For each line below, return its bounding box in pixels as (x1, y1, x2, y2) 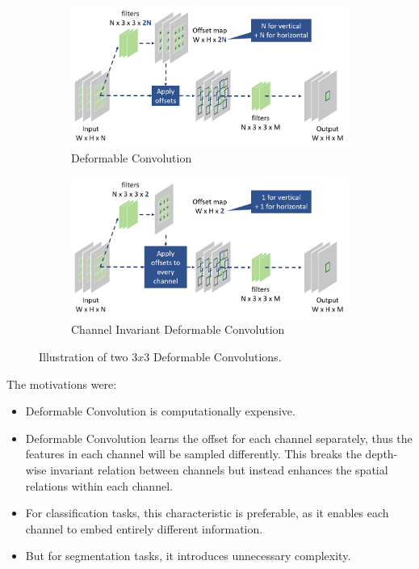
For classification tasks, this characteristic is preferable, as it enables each (25, 504, 389, 521)
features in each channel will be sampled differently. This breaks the (25, 445, 362, 462)
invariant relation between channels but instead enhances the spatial (50, 462, 388, 478)
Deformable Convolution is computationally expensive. (25, 403, 295, 419)
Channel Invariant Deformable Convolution (71, 321, 285, 338)
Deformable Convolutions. (153, 348, 282, 365)
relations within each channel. (25, 477, 173, 494)
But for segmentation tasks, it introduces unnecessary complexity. (25, 547, 351, 564)
